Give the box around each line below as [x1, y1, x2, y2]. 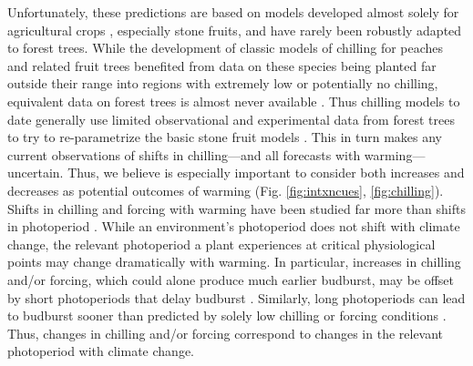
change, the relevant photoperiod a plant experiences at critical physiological [7, 234, 436, 253]
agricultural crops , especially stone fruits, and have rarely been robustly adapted [7, 20, 462, 39]
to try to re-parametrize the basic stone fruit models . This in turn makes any [7, 127, 442, 147]
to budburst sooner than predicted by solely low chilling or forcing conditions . [7, 306, 447, 325]
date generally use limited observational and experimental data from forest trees [7, 109, 455, 128]
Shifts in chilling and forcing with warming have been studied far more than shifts [7, 198, 466, 218]
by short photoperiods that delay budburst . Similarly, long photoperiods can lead [7, 288, 466, 307]
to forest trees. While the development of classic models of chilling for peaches [7, 38, 444, 57]
